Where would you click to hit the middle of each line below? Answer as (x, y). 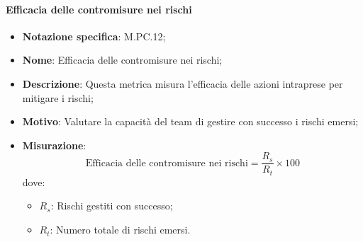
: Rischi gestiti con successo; (112, 206)
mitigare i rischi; (58, 97)
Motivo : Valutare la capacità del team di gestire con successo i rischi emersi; (190, 121)
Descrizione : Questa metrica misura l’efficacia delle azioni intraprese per (183, 83)
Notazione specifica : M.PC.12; (94, 36)
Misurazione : (54, 145)
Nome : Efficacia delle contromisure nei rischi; (122, 60)
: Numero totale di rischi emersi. (120, 230)
